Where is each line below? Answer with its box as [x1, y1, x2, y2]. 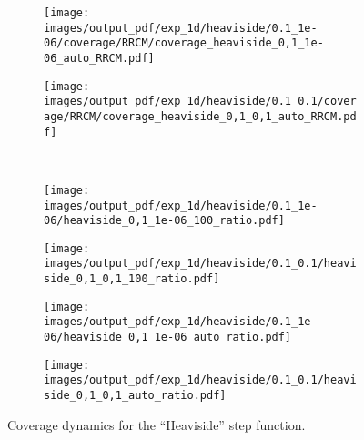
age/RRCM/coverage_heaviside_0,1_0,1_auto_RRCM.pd [44, 109, 357, 123]
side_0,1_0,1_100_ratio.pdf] [44, 272, 220, 286]
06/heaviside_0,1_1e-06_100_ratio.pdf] [44, 214, 285, 228]
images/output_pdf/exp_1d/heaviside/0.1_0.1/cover [44, 95, 357, 108]
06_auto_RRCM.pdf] [44, 51, 155, 65]
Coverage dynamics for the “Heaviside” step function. [7, 414, 306, 434]
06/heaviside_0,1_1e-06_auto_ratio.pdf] [44, 331, 292, 344]
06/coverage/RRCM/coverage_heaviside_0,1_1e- [44, 36, 324, 50]
